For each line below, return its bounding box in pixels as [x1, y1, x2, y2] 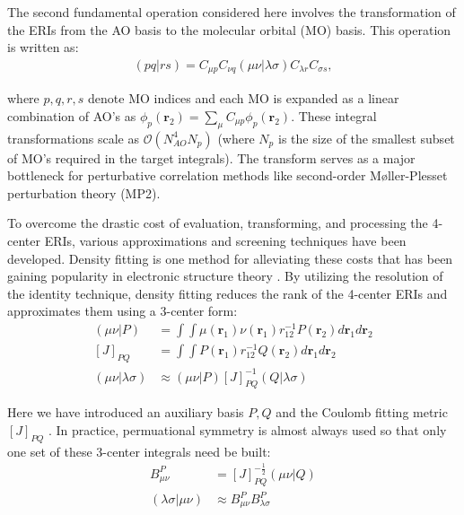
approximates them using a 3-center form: [7, 301, 238, 320]
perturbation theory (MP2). [7, 183, 161, 202]
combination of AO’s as [7, 106, 136, 125]
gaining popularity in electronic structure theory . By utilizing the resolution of [7, 266, 443, 285]
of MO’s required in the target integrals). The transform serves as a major [7, 148, 416, 167]
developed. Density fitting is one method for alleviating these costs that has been [7, 249, 453, 267]
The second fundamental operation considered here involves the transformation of [7, 3, 456, 21]
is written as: [7, 38, 79, 57]
